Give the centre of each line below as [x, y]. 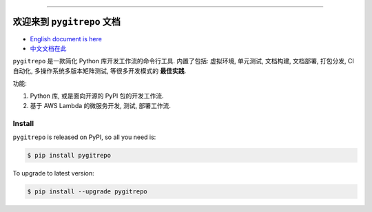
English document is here [66, 39]
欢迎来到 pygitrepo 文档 [66, 22]
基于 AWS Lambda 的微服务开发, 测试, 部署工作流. [101, 105]
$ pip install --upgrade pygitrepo [87, 191]
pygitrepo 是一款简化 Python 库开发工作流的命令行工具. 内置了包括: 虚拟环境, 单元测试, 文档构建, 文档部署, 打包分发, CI [183, 61]
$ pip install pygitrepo [69, 155]
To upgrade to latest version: [53, 173]
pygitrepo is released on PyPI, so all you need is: [84, 137]
